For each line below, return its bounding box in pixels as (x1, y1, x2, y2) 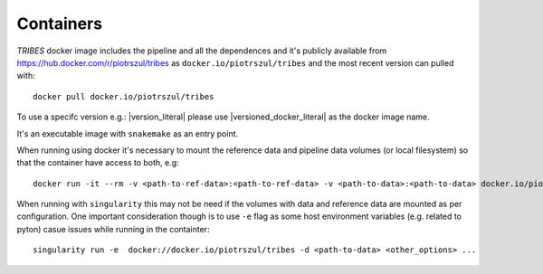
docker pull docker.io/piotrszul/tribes (33, 91, 214, 101)
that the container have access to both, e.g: (16, 157, 180, 168)
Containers (16, 14, 103, 33)
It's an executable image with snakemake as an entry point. (16, 128, 239, 139)
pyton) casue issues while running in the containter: (16, 223, 210, 234)
